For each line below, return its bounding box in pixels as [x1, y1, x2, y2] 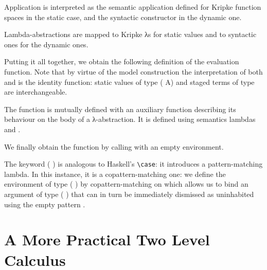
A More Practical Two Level [4, 229, 210, 250]
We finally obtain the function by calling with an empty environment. [4, 141, 224, 152]
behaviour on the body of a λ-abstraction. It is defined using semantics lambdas [4, 114, 256, 124]
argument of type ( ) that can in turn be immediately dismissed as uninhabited [4, 188, 254, 199]
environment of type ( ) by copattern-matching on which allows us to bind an [4, 178, 248, 189]
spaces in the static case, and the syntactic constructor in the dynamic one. [4, 11, 242, 22]
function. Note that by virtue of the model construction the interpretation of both [4, 66, 263, 77]
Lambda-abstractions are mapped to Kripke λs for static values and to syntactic [4, 29, 257, 40]
